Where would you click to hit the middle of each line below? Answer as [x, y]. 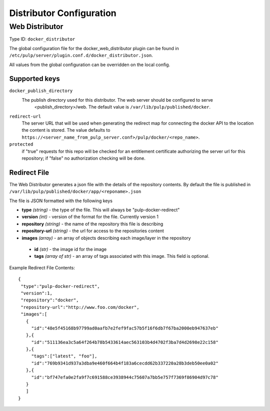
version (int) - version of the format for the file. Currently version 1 [90, 217]
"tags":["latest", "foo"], [64, 356]
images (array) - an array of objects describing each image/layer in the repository [106, 238]
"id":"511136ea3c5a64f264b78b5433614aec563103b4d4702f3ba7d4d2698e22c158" [125, 342]
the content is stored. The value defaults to [66, 130]
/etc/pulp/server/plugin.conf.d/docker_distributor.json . [81, 56]
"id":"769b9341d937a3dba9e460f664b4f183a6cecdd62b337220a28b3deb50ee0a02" [125, 363]
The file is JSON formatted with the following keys [61, 201]
